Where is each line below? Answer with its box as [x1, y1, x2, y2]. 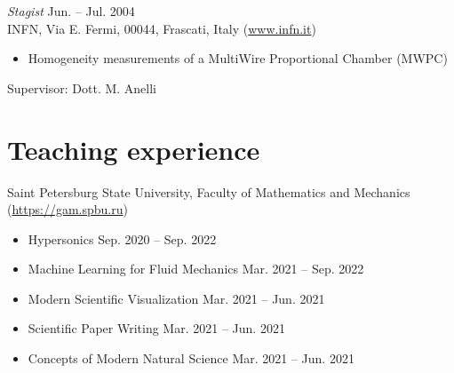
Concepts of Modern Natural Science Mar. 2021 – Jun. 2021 [28, 349, 354, 368]
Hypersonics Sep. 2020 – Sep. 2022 [28, 229, 217, 248]
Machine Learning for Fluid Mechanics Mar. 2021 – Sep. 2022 [28, 259, 364, 278]
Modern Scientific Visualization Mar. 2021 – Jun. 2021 [28, 289, 325, 307]
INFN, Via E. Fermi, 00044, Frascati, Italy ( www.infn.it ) [7, 19, 316, 37]
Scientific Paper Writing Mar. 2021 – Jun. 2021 [28, 319, 285, 337]
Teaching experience [7, 131, 260, 167]
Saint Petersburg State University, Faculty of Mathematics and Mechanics [7, 182, 410, 201]
